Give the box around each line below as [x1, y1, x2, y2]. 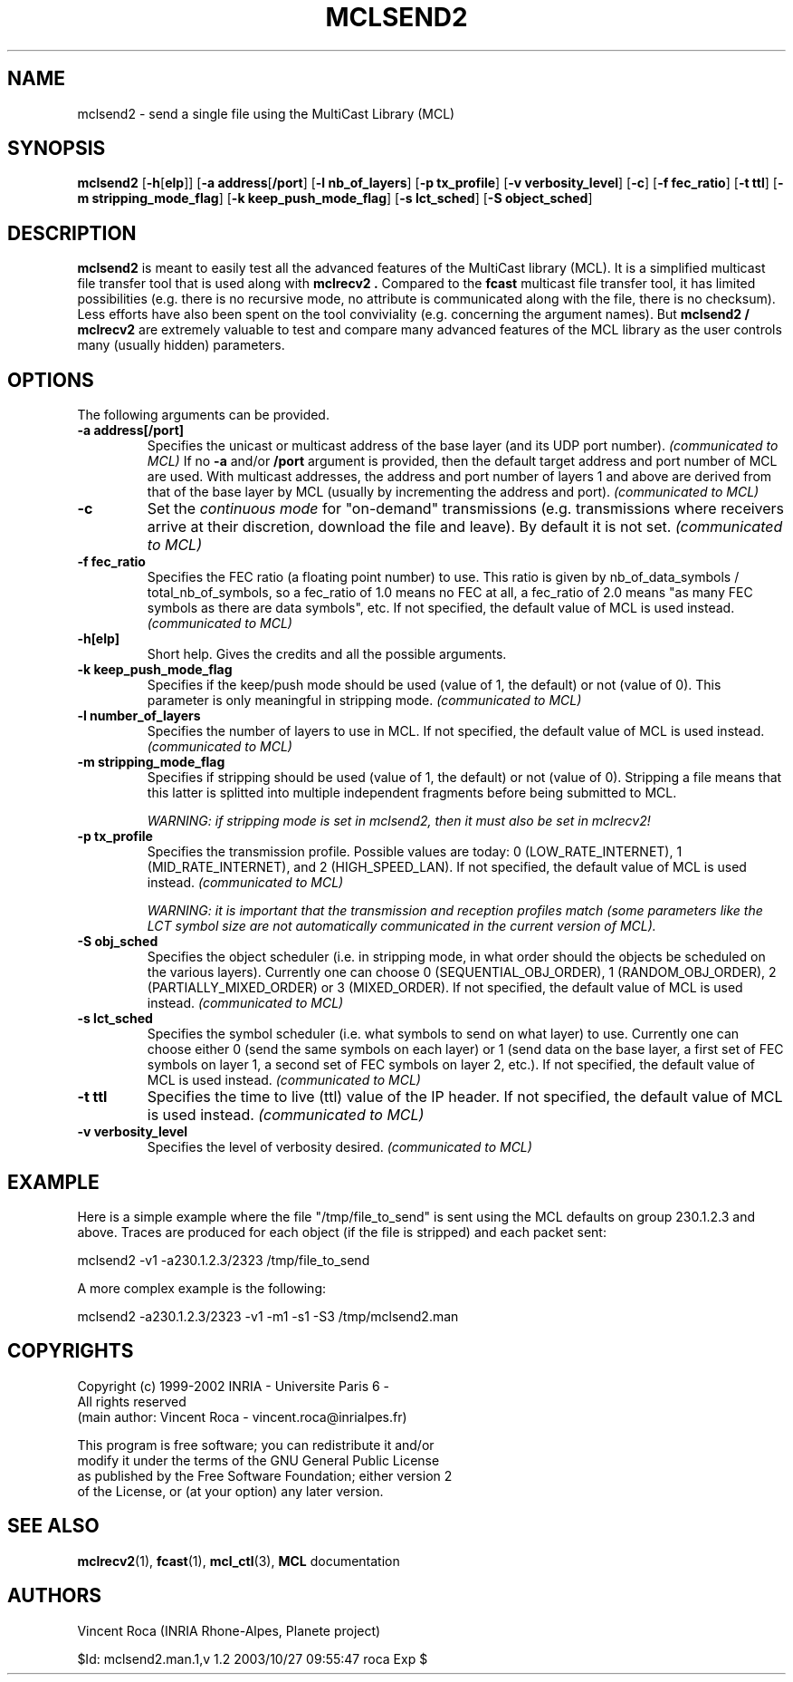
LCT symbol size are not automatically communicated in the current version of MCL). [147, 918, 656, 934]
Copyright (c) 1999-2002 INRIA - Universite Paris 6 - [77, 1377, 390, 1394]
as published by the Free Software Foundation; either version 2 [77, 1467, 453, 1484]
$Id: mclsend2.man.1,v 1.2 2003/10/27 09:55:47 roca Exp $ [77, 1650, 428, 1667]
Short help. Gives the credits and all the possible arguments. [147, 646, 507, 662]
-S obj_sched [77, 933, 158, 950]
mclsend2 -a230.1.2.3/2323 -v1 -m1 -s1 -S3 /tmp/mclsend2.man [77, 1308, 459, 1324]
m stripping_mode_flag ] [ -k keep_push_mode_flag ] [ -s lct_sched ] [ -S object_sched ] [77, 190, 593, 207]
